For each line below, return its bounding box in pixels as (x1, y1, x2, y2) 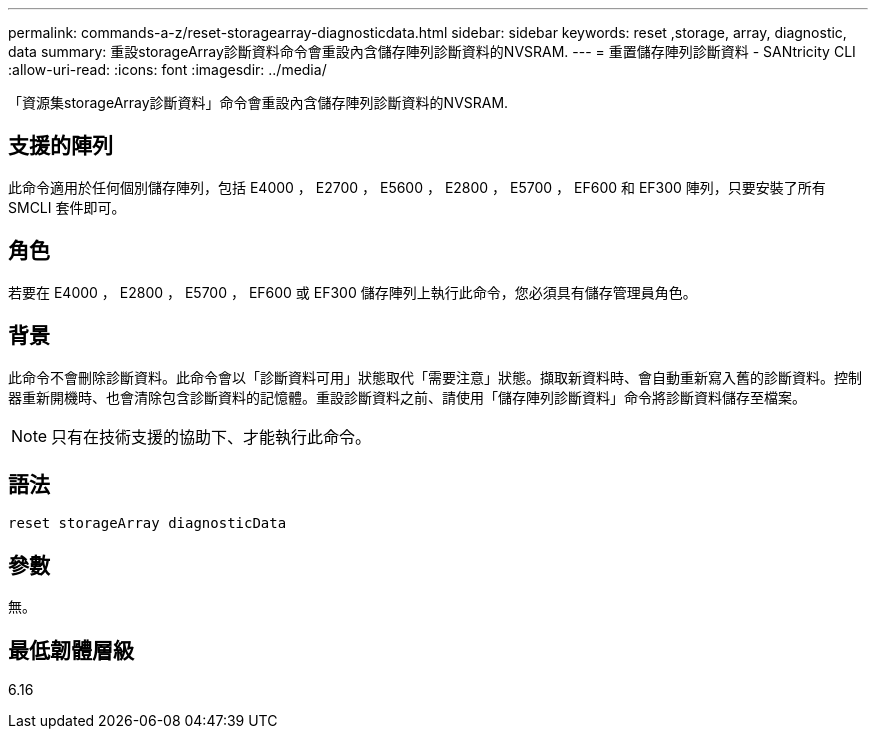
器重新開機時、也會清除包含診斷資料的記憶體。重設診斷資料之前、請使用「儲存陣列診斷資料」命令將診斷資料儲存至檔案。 (8, 388, 806, 406)
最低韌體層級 (8, 637, 134, 663)
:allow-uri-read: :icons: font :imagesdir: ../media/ (8, 61, 327, 78)
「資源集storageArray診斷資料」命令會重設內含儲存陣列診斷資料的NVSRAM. (8, 94, 509, 111)
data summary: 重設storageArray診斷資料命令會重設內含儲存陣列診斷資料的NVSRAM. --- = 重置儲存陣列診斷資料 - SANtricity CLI (8, 43, 856, 60)
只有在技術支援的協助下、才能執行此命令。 (51, 426, 372, 447)
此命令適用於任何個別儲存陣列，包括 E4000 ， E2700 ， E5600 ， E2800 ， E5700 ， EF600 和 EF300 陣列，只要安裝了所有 (8, 178, 826, 196)
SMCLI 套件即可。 (8, 198, 126, 216)
